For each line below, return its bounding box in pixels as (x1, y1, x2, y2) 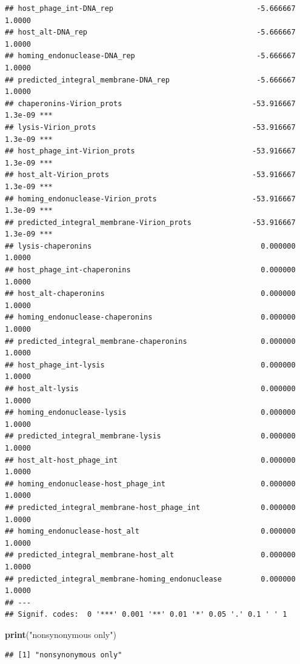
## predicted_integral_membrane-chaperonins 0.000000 (5, 337, 296, 346)
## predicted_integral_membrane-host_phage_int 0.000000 (5, 503, 296, 512)
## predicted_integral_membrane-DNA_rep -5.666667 (5, 75, 296, 84)
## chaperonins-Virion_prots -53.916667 (5, 99, 296, 108)
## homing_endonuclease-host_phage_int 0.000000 (5, 479, 296, 488)
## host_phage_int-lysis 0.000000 (5, 360, 296, 369)
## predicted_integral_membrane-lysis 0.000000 (5, 432, 296, 441)
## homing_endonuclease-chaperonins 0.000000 (5, 313, 296, 322)
